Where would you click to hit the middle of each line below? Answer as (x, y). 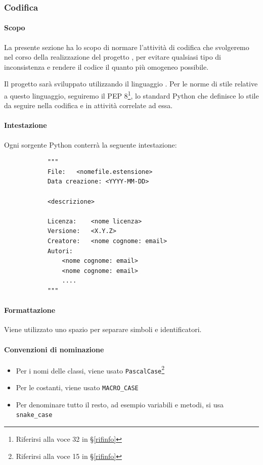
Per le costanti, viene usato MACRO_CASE (77, 387)
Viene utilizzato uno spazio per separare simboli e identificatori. (103, 329)
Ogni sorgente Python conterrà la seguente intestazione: (91, 144)
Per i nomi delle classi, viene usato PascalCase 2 (90, 369)
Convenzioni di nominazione (54, 349)
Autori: (60, 251)
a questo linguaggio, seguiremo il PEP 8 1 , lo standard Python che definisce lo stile (131, 95)
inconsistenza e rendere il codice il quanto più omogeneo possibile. (106, 66)
